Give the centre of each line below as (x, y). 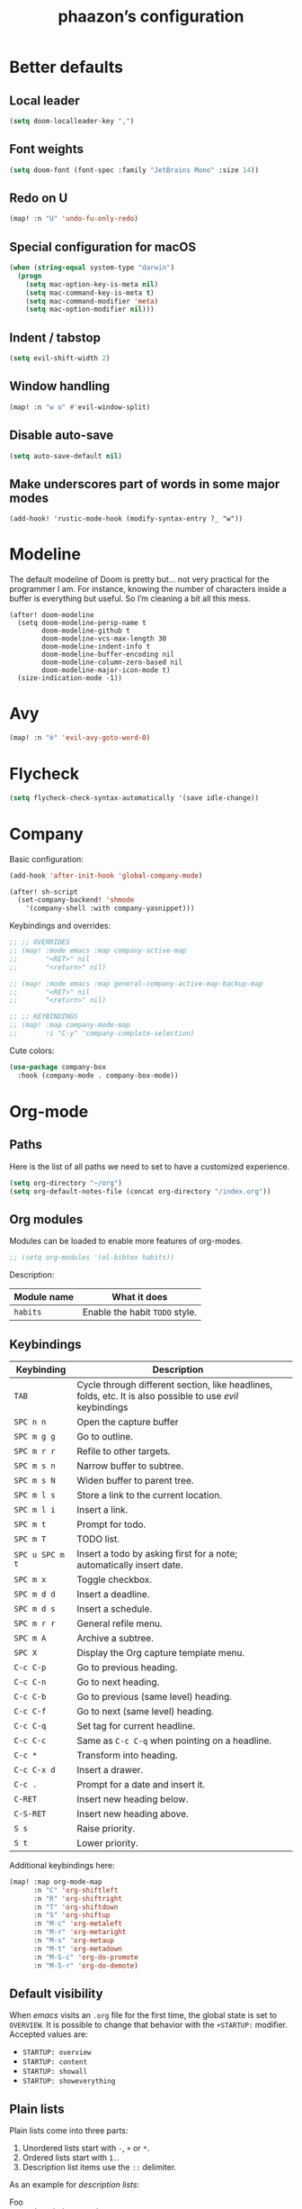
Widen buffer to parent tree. (135, 1480)
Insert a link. (102, 1509)
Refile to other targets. (123, 1450)
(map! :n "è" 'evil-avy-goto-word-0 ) (80, 738)
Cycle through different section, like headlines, (174, 1385)
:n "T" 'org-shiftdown (75, 1907)
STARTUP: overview (57, 2053)
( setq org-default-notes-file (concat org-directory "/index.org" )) (140, 1191)
